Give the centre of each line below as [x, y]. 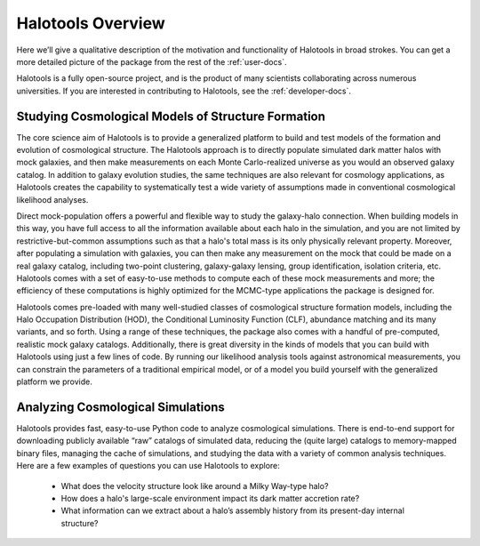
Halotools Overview [91, 23]
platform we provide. [54, 381]
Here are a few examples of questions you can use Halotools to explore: [148, 466]
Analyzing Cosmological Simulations [121, 407]
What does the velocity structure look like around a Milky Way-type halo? [195, 486]
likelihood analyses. [52, 199]
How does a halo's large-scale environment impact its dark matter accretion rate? [210, 498]
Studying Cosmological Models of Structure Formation [171, 116]
